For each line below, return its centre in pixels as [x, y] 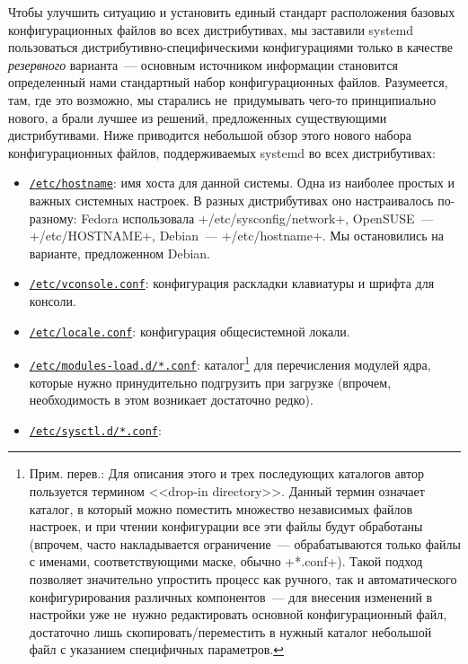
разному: [53, 218]
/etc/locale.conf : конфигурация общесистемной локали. [190, 331]
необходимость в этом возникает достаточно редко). [171, 400]
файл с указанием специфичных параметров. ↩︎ [156, 649]
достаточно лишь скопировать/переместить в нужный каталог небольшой [230, 631]
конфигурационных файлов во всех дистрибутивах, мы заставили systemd [211, 29]
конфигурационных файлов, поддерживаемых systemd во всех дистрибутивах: [222, 152]
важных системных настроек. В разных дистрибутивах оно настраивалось [231, 200]
